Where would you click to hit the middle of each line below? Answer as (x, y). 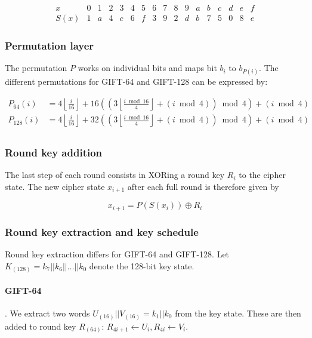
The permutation (36, 68)
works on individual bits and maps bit (147, 68)
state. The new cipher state (55, 186)
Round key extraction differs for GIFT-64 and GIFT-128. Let (117, 254)
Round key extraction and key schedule (102, 231)
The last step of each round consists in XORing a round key (115, 175)
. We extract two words (47, 313)
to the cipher (262, 175)
